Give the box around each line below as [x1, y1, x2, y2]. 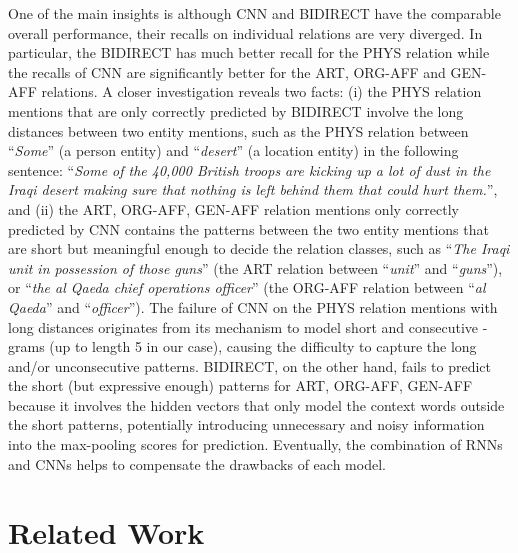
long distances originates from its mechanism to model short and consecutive [8, 316, 479, 337]
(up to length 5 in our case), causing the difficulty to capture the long [49, 336, 477, 357]
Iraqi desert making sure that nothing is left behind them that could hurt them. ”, [8, 179, 498, 200]
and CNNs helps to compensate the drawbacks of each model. [8, 453, 386, 474]
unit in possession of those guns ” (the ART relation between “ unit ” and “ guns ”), [8, 257, 503, 278]
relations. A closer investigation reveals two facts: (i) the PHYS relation [41, 81, 482, 102]
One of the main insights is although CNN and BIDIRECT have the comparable [8, 3, 501, 23]
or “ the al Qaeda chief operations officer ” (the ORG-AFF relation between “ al [8, 277, 486, 298]
